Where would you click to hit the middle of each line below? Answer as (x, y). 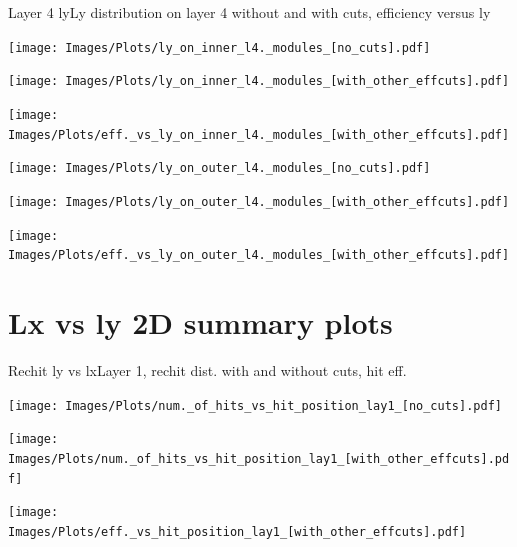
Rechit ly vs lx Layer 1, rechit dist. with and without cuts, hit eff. (207, 369)
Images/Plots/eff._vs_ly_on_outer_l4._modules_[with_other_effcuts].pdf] (259, 255)
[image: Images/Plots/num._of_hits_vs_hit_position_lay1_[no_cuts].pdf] (255, 405)
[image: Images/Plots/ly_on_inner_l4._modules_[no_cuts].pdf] (219, 47)
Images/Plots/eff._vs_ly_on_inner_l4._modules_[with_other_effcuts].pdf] (259, 134)
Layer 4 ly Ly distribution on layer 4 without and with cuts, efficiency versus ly (249, 12)
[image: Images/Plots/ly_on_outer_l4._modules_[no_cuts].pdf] (219, 168)
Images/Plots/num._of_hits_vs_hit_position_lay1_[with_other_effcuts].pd (259, 458)
